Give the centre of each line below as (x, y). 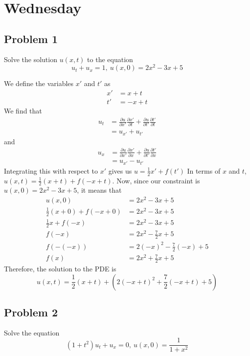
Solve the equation (32, 332)
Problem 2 (31, 312)
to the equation (110, 59)
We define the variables (39, 83)
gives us (120, 170)
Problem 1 (31, 38)
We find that (23, 110)
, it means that (99, 190)
